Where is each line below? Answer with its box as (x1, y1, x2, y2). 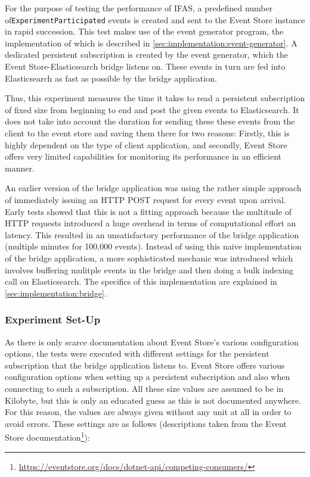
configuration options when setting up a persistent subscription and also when (5, 370, 290, 383)
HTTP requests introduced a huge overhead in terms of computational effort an (5, 217, 296, 229)
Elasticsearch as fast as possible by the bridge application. (5, 71, 217, 84)
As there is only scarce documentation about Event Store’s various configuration (5, 335, 299, 348)
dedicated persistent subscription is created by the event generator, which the (5, 48, 289, 61)
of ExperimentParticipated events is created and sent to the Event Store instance (5, 13, 305, 26)
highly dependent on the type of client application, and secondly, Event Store (5, 138, 287, 151)
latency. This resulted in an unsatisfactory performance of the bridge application (5, 228, 299, 241)
